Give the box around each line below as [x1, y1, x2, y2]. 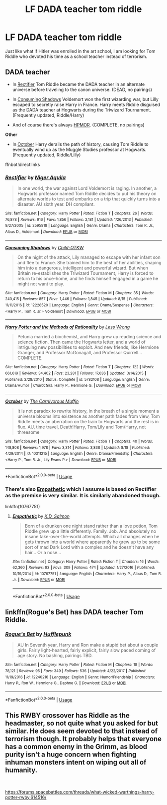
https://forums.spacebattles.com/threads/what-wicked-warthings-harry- [5, 789, 155, 795]
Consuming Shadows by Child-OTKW [5, 244, 84, 250]
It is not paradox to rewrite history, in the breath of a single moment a [17, 408, 159, 414]
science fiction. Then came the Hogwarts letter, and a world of [17, 339, 146, 345]
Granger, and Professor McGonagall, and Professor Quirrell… [17, 350, 143, 356]
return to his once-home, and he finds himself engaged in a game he [17, 275, 159, 281]
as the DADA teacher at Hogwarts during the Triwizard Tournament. [12, 106, 152, 113]
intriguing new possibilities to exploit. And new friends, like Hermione [17, 344, 159, 350]
